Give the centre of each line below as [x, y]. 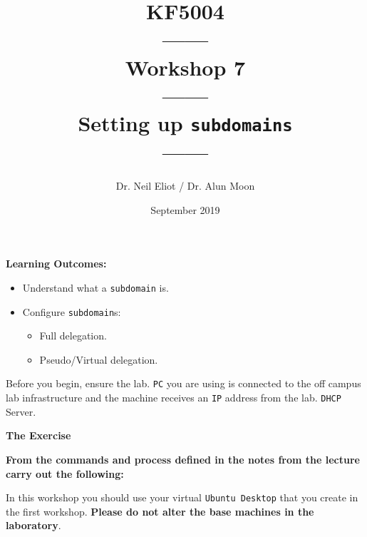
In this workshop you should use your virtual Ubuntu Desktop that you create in [182, 497]
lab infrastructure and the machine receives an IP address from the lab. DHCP [174, 398]
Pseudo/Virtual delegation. [99, 359]
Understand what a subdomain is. [95, 287]
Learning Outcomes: [56, 264]
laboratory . [33, 525]
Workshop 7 [185, 67]
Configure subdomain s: [72, 311]
